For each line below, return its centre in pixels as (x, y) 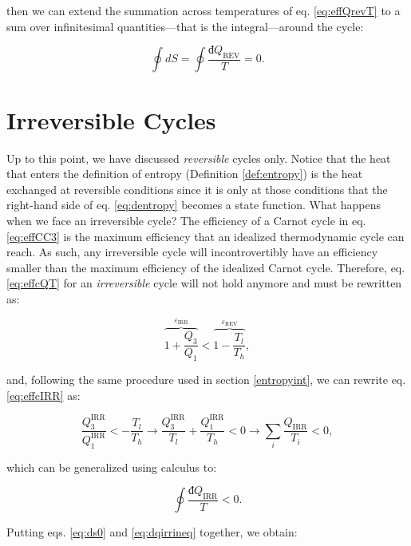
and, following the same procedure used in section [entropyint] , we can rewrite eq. (206, 379)
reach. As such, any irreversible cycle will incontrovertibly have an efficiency (192, 252)
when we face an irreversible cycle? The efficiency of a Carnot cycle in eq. (186, 220)
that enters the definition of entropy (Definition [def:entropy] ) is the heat (185, 174)
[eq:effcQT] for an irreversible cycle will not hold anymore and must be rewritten (204, 283)
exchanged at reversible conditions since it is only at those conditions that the (197, 189)
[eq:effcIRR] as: (43, 395)
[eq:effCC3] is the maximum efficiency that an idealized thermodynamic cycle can (205, 236)
